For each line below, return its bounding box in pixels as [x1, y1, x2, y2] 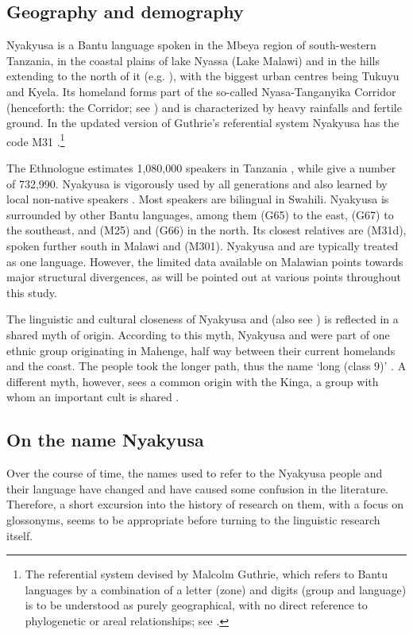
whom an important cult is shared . [6, 389, 179, 405]
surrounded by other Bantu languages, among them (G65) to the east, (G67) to [6, 206, 394, 222]
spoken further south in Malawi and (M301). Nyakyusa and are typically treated [6, 237, 399, 253]
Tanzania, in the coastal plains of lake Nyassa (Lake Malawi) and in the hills [6, 52, 380, 68]
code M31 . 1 [6, 130, 65, 149]
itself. [6, 527, 33, 543]
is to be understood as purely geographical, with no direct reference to [25, 597, 368, 613]
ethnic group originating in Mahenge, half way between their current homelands [6, 342, 396, 358]
